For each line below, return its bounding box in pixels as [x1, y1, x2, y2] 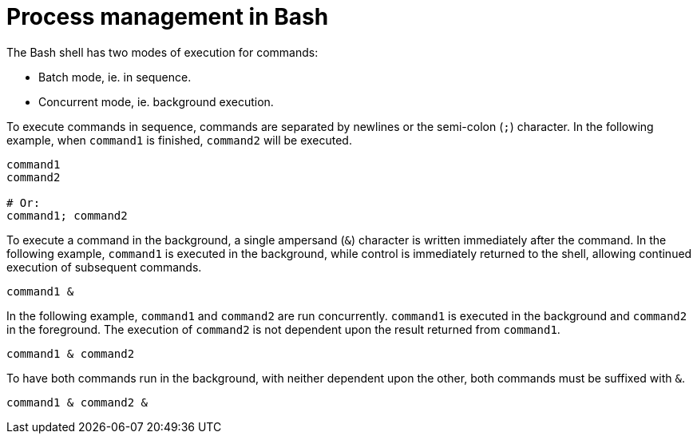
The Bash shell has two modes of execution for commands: [6, 45, 319, 59]
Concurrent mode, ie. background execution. [38, 94, 274, 109]
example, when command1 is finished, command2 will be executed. [6, 133, 352, 147]
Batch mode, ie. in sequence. [38, 69, 192, 84]
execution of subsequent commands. [6, 260, 202, 274]
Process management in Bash [6, 3, 329, 30]
